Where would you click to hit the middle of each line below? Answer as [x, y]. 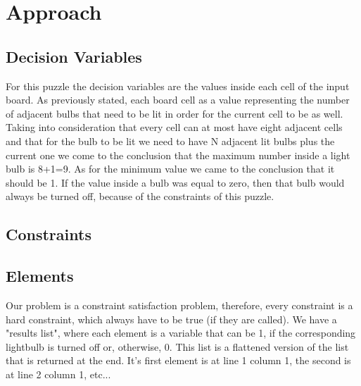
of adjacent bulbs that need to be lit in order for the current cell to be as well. [175, 113]
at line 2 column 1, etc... [58, 374]
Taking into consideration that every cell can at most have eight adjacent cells [174, 127]
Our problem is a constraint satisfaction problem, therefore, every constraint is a [179, 305]
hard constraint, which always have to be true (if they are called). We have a [171, 319]
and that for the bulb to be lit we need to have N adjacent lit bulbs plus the [170, 141]
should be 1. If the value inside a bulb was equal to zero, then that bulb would [175, 182]
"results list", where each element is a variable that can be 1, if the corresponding [181, 333]
